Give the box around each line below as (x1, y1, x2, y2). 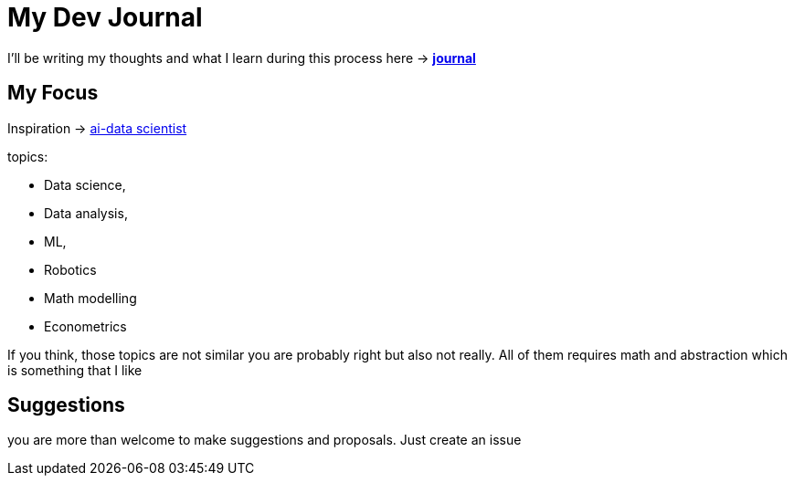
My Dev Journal (7, 2, 203, 33)
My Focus (7, 81, 99, 105)
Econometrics (44, 318, 127, 334)
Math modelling (44, 289, 137, 306)
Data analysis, (44, 205, 128, 221)
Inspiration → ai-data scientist (7, 120, 187, 136)
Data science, (44, 176, 126, 193)
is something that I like (7, 362, 143, 378)
